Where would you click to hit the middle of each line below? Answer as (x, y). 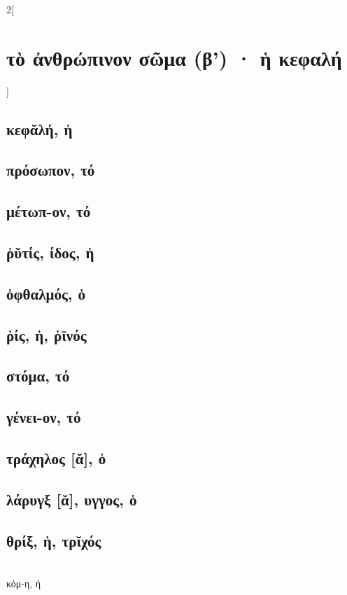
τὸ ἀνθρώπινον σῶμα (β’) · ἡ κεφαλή (174, 57)
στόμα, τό (38, 376)
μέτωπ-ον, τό (49, 211)
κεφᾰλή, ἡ (40, 128)
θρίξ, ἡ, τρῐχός (54, 540)
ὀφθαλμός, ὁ (46, 293)
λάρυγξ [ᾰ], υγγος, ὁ (72, 499)
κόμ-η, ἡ (24, 583)
